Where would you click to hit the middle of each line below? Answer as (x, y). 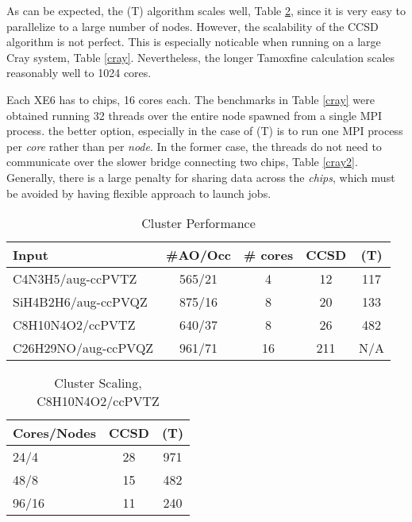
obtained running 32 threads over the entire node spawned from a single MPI (194, 115)
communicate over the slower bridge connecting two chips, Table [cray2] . (182, 162)
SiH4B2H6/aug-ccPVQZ (80, 302)
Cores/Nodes (55, 433)
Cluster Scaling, (98, 383)
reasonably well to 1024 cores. (79, 73)
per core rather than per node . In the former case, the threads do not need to (194, 146)
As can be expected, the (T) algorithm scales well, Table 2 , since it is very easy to (206, 10)
